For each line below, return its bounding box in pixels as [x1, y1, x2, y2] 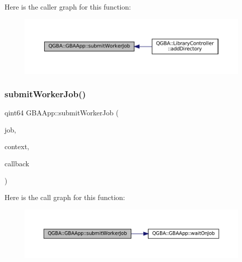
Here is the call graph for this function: [5, 192, 125, 203]
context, [5, 141, 29, 152]
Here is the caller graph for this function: [5, 2, 131, 12]
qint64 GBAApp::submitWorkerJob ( [5, 107, 119, 118]
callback [5, 158, 29, 168]
